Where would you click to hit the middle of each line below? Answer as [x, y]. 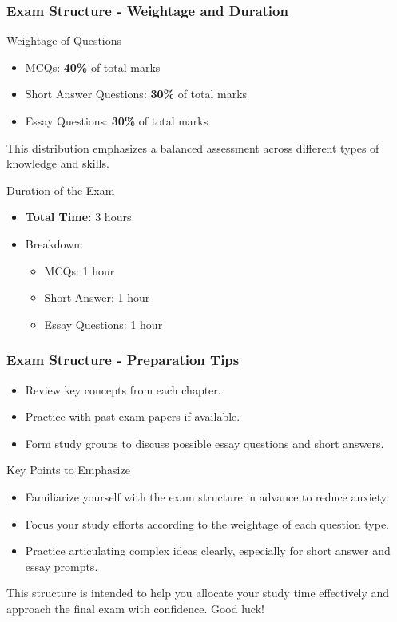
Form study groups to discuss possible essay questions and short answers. [204, 443]
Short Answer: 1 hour [97, 297]
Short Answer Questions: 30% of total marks [136, 94]
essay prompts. [62, 566]
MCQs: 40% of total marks [93, 67]
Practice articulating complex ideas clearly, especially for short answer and [208, 551]
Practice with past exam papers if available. [133, 416]
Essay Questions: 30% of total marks [117, 121]
